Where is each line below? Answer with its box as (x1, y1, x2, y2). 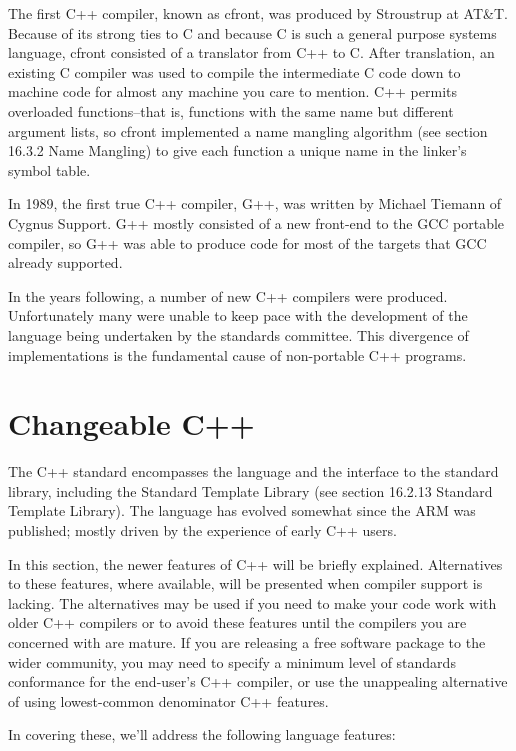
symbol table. (8, 159, 91, 180)
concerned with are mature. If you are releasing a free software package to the (8, 631, 486, 652)
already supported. (8, 252, 123, 273)
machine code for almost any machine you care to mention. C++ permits (8, 81, 458, 102)
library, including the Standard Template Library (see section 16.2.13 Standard (8, 480, 493, 501)
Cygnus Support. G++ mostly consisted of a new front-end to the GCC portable (8, 212, 505, 233)
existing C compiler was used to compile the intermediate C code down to (8, 61, 461, 82)
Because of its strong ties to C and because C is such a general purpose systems (8, 22, 497, 43)
